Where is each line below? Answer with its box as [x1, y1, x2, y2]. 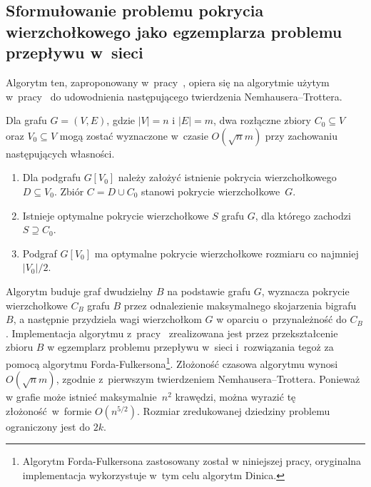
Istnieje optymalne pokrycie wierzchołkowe [22, 207, 209, 222]
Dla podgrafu [22, 170, 81, 185]
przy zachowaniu [265, 128, 337, 143]
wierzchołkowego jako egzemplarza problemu [6, 20, 342, 42]
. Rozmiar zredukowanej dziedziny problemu [137, 403, 330, 418]
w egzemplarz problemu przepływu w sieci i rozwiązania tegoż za [47, 339, 334, 354]
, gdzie [106, 113, 136, 128]
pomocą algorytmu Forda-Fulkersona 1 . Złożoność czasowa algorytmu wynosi [6, 354, 338, 371]
